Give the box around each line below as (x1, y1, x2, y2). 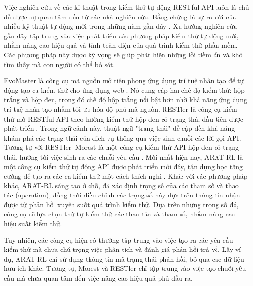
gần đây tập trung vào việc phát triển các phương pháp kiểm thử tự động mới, (4, 30, 239, 40)
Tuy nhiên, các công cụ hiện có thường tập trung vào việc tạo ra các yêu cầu (4, 234, 233, 245)
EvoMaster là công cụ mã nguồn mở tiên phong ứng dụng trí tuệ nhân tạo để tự (4, 75, 244, 86)
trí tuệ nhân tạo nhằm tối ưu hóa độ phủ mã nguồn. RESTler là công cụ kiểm (4, 104, 237, 114)
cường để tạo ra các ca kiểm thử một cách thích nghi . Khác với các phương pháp (4, 171, 248, 181)
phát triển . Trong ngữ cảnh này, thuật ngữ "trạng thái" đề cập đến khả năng (4, 123, 235, 133)
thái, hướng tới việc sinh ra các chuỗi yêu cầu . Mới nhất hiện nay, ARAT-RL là (4, 151, 243, 161)
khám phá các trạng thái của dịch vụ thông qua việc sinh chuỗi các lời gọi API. (4, 132, 241, 143)
